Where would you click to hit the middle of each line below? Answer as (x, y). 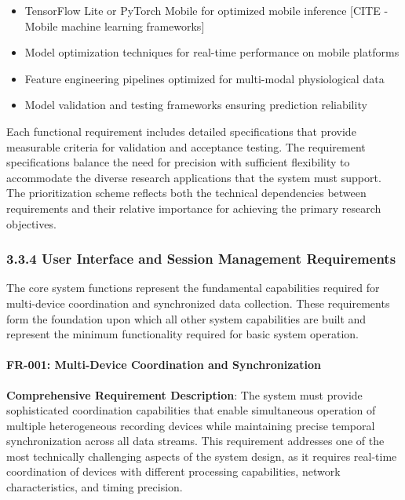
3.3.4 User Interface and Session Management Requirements (201, 259)
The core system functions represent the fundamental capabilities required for (193, 288)
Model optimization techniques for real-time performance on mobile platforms (212, 52)
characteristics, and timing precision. (95, 487)
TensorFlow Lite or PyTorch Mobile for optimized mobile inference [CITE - (206, 10)
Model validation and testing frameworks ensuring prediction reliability (196, 105)
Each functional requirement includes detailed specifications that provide (181, 131)
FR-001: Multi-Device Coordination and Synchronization (164, 365)
